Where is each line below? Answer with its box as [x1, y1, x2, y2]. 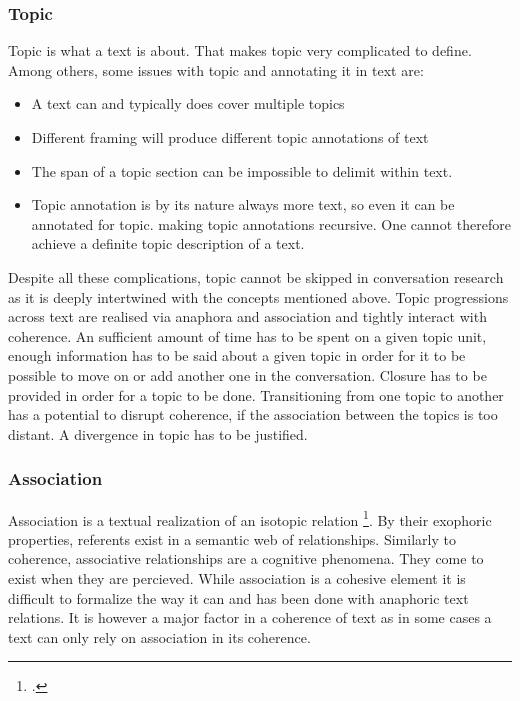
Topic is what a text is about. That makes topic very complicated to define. [8, 40, 472, 61]
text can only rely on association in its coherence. [8, 626, 311, 647]
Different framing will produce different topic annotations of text [31, 127, 429, 147]
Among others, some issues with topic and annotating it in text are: [8, 59, 424, 80]
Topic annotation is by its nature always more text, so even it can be [31, 194, 455, 215]
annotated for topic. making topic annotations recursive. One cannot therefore [31, 213, 511, 234]
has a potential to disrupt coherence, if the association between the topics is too [8, 404, 498, 425]
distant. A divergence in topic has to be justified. [8, 423, 308, 444]
